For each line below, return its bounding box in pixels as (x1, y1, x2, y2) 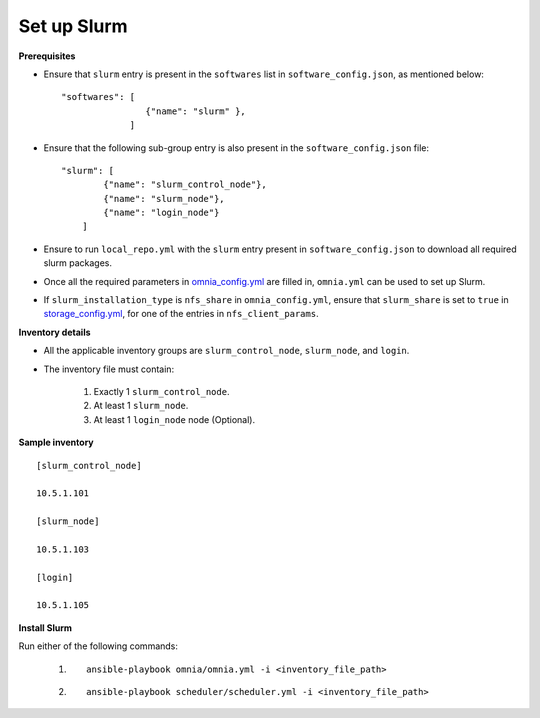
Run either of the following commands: (18, 640, 179, 652)
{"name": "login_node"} (103, 207, 220, 219)
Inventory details (18, 326, 91, 338)
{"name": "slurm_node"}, (103, 193, 225, 204)
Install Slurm (18, 621, 72, 634)
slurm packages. (43, 257, 113, 269)
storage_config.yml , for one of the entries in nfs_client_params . (43, 308, 319, 320)
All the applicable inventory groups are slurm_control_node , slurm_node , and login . (43, 345, 410, 357)
